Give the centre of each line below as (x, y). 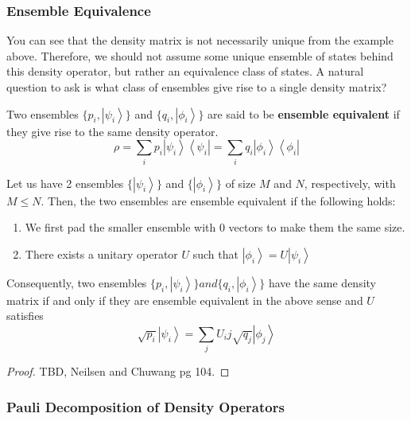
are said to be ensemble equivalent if (304, 113)
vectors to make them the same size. (317, 227)
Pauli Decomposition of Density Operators (145, 406)
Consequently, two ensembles (77, 282)
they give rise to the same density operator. (112, 131)
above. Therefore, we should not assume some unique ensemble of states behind (200, 55)
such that (215, 253)
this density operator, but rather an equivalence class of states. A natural (185, 71)
